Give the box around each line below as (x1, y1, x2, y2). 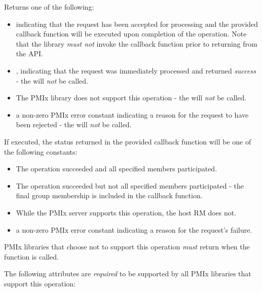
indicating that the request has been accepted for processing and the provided (16, 18, 258, 29)
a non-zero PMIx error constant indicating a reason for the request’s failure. (16, 224, 252, 235)
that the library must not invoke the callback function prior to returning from (16, 38, 257, 49)
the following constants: (4, 146, 78, 157)
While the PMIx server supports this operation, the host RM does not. (16, 207, 237, 217)
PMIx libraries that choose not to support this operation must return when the (4, 241, 250, 252)
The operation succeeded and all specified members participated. (16, 163, 217, 174)
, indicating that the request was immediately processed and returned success (16, 65, 256, 76)
